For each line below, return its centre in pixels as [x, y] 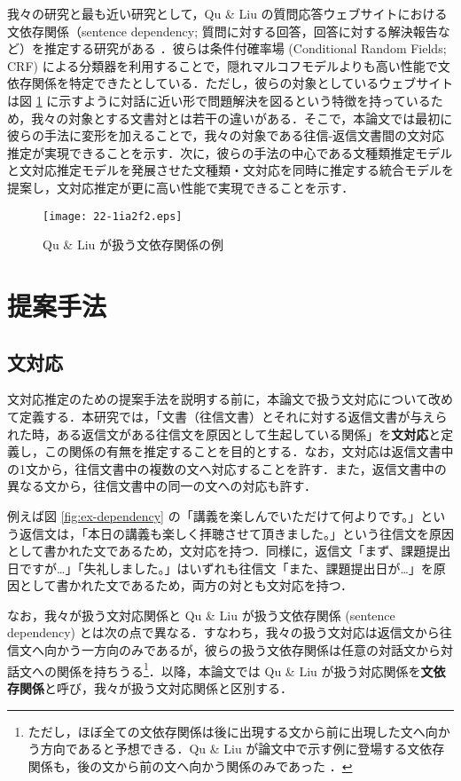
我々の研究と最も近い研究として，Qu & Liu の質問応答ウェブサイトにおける [227, 13]
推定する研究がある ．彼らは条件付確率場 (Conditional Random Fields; [245, 48]
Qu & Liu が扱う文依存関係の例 [133, 245]
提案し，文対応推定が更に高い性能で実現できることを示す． [181, 187]
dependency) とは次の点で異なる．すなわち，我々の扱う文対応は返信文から [223, 632]
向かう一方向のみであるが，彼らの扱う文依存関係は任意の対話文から [242, 650]
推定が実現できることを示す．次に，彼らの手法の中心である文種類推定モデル [230, 152]
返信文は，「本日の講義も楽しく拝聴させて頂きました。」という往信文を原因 [236, 533]
